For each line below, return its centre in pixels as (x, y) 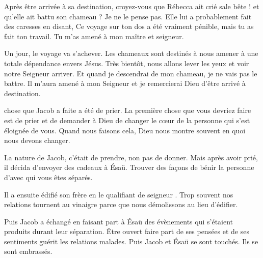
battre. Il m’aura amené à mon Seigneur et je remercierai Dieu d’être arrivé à (125, 83)
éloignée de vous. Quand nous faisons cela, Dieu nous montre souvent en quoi (125, 130)
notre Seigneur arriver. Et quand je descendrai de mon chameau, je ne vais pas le (131, 73)
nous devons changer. (37, 140)
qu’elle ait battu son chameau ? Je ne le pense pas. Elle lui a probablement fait (128, 16)
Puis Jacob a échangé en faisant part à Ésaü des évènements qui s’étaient (119, 221)
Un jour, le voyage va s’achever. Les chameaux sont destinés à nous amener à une (131, 53)
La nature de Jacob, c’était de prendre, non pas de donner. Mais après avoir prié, (131, 157)
